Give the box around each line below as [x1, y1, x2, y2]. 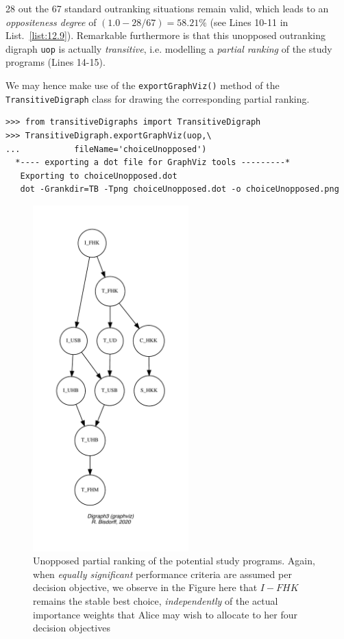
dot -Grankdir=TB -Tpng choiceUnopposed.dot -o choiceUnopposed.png [20, 184, 339, 195]
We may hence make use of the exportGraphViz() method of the [5, 78, 280, 92]
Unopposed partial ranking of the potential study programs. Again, [33, 553, 315, 568]
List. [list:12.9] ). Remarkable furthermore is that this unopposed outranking [5, 28, 325, 42]
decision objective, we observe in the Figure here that [33, 580, 258, 594]
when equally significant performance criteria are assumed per [33, 566, 292, 581]
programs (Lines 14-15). [5, 55, 106, 69]
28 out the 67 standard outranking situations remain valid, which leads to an [5, 1, 329, 15]
